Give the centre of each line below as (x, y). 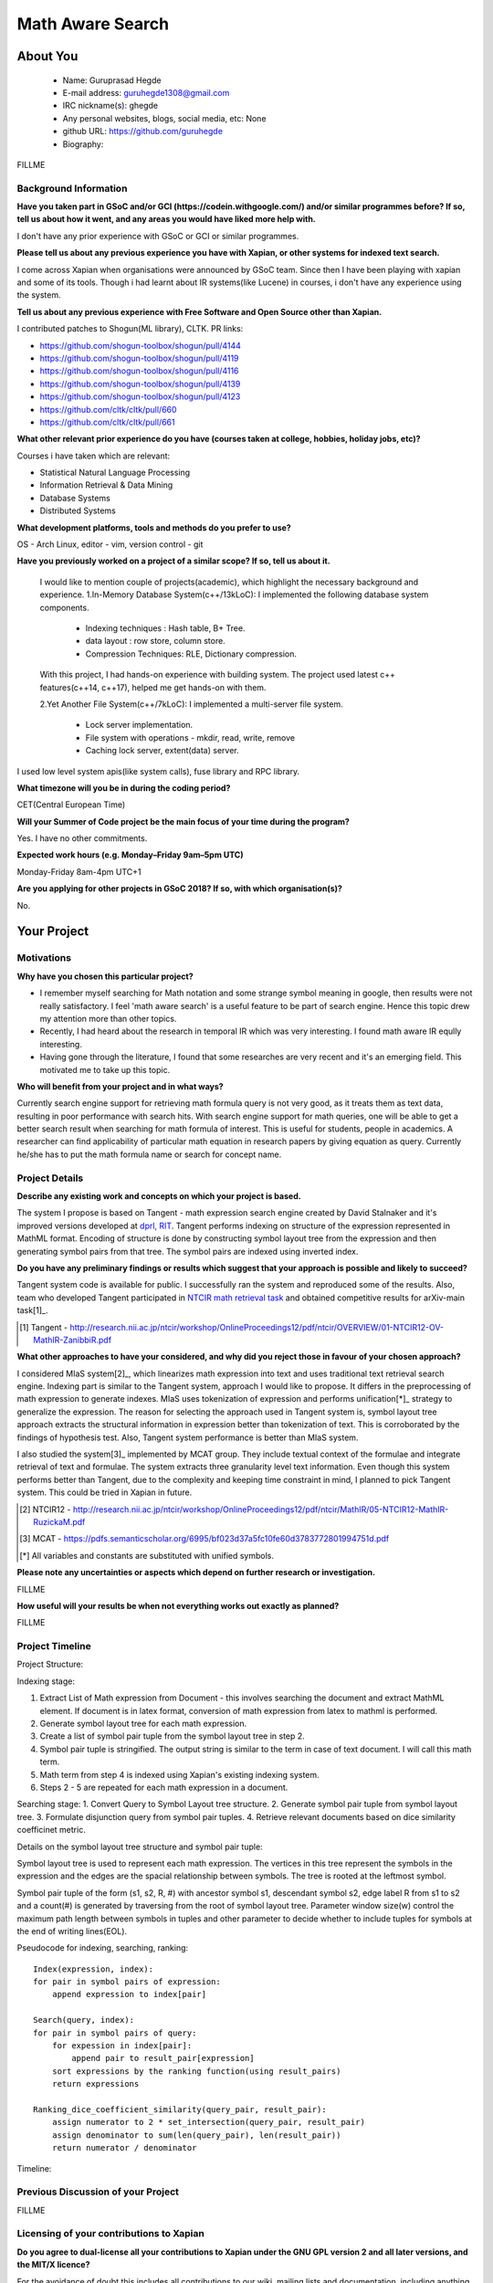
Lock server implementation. (139, 725)
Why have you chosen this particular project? (105, 976)
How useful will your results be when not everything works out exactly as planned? (178, 1605)
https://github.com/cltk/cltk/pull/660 (108, 409)
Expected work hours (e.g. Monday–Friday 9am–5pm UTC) (130, 855)
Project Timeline (54, 1646)
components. (65, 607)
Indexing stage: (46, 1681)
